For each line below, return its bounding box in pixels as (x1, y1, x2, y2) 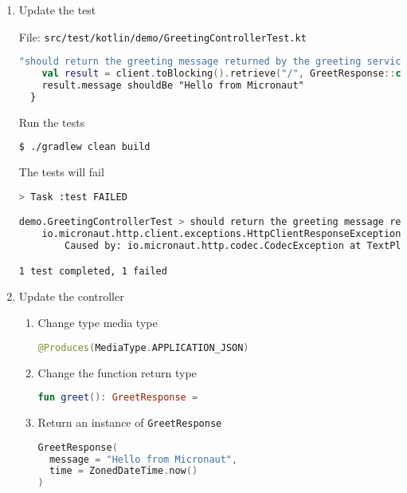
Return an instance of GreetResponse (37, 414, 222, 431)
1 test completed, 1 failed (18, 265, 167, 277)
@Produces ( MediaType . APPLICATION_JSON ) (37, 341, 249, 353)
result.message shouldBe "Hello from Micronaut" (41, 80, 304, 91)
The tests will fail (18, 164, 104, 180)
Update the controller (18, 287, 124, 304)
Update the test (18, 2, 96, 18)
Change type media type (37, 314, 158, 331)
